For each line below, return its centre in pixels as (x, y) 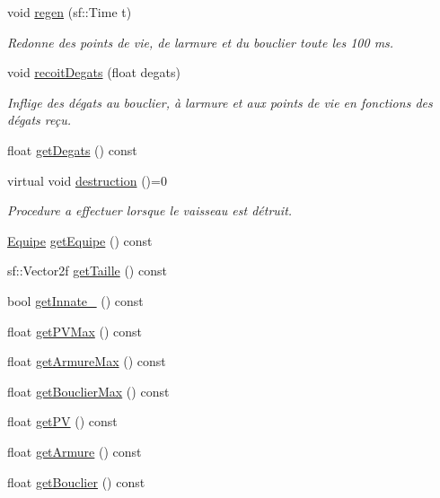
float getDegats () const (72, 149)
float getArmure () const (75, 451)
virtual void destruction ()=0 (87, 180)
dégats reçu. (40, 120)
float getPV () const (62, 421)
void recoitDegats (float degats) (94, 72)
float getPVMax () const (75, 331)
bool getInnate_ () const (75, 300)
